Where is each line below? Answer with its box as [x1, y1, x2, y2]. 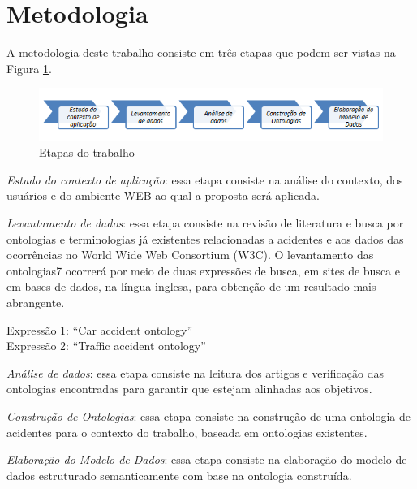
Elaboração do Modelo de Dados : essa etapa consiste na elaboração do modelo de [6, 451, 407, 468]
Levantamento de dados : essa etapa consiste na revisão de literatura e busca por [6, 214, 404, 232]
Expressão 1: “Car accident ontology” [6, 321, 193, 338]
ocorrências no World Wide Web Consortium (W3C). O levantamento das [6, 246, 374, 263]
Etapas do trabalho [39, 144, 135, 161]
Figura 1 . [6, 59, 52, 76]
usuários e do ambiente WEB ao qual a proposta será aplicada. [6, 187, 320, 204]
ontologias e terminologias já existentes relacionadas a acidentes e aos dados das [6, 230, 404, 247]
